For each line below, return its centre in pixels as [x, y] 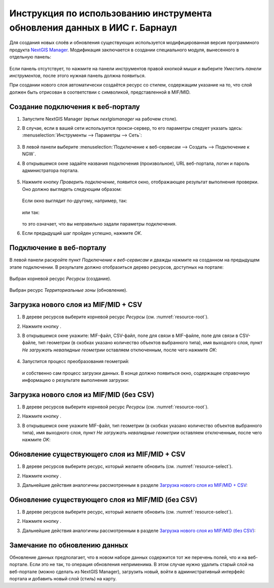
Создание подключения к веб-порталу [75, 107]
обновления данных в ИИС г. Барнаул [93, 27]
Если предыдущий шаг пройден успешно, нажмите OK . [82, 233]
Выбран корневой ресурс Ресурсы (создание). [60, 278]
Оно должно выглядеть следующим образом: [72, 189]
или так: [31, 212]
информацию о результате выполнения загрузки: [76, 380]
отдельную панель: [30, 57]
